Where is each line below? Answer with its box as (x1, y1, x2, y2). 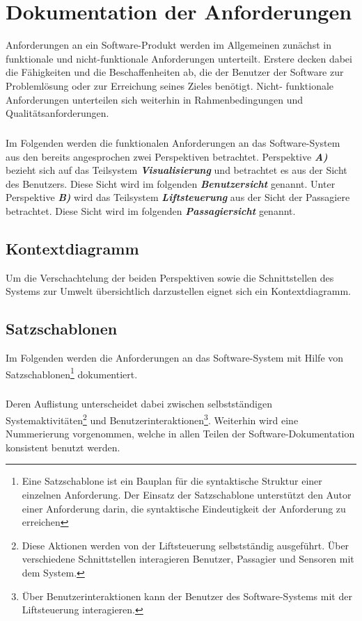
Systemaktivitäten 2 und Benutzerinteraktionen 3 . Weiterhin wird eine (6, 411, 299, 427)
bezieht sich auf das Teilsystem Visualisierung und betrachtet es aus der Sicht (6, 163, 347, 177)
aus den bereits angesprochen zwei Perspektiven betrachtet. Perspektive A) (6, 149, 328, 163)
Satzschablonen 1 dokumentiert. (6, 364, 138, 381)
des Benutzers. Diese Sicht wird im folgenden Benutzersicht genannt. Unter (6, 176, 336, 191)
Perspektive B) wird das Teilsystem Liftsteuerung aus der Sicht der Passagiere (6, 190, 350, 204)
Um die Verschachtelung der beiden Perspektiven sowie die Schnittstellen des (6, 270, 334, 284)
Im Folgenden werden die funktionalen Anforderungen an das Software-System (6, 136, 340, 150)
